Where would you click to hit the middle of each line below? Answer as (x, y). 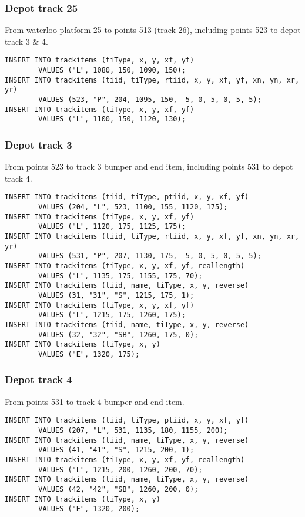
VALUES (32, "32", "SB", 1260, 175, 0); (118, 335)
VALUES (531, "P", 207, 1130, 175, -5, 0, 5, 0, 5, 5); (150, 256)
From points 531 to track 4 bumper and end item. (95, 401)
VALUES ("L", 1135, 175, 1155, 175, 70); (120, 276)
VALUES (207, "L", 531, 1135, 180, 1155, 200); (133, 431)
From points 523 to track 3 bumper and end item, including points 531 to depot (149, 167)
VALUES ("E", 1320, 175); (89, 354)
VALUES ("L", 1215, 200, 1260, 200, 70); (120, 470)
